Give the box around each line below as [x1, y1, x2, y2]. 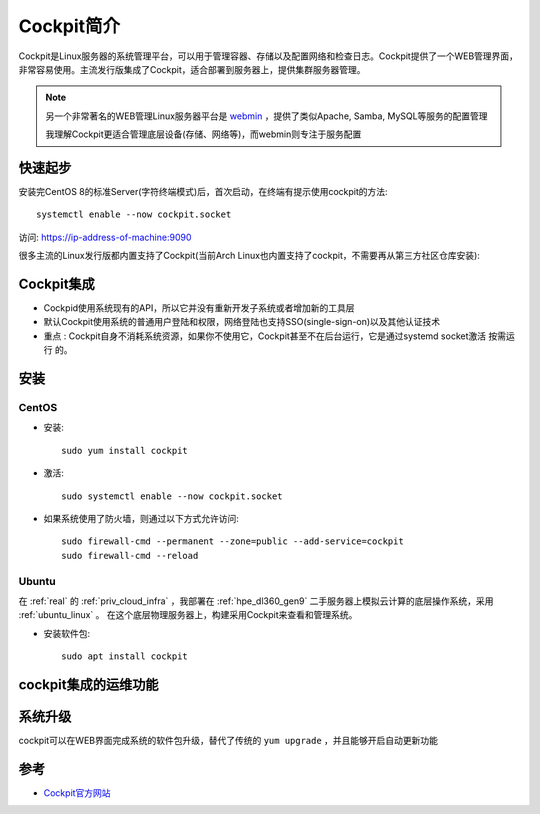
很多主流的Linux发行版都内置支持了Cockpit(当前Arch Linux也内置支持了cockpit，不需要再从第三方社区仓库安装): [18, 250, 480, 262]
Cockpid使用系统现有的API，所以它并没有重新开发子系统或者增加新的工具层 [43, 302, 355, 314]
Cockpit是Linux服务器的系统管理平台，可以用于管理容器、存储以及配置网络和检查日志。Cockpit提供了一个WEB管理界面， [18, 50, 519, 62]
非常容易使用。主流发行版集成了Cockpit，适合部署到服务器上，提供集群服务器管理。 [18, 63, 366, 75]
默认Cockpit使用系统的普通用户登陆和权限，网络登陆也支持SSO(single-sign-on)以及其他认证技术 [43, 316, 441, 328]
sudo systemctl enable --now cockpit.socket [61, 490, 284, 502]
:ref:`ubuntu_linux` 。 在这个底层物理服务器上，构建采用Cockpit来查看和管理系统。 [18, 609, 358, 621]
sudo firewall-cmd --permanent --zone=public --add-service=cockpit [61, 536, 404, 547]
